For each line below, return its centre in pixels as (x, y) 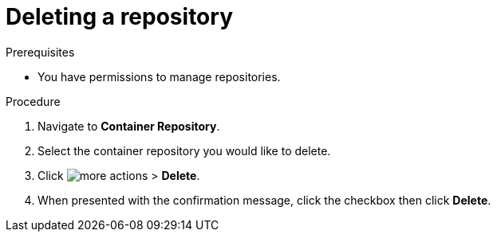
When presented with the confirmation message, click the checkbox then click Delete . (264, 200)
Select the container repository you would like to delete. (184, 150)
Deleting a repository (119, 17)
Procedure (33, 101)
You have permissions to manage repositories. (159, 76)
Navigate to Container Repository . (129, 126)
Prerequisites (40, 52)
